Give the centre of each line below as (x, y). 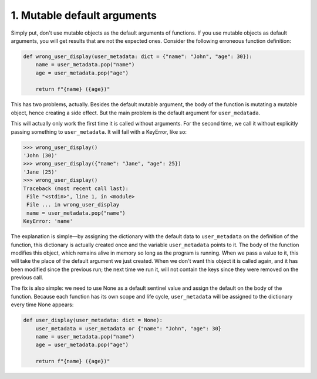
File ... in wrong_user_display (73, 205)
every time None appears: (42, 304)
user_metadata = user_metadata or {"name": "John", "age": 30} (129, 328)
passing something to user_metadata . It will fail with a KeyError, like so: (99, 131)
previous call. (27, 278)
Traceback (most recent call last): (76, 188)
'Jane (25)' (41, 172)
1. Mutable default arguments (84, 15)
